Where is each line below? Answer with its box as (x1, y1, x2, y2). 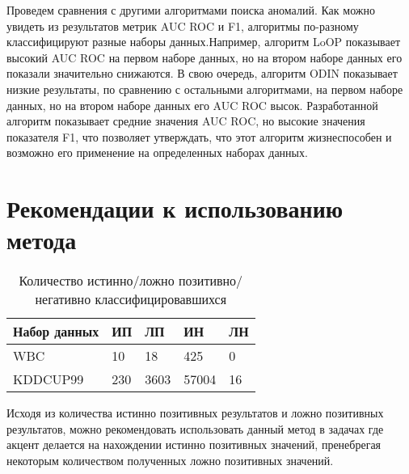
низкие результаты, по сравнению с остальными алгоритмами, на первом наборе (6, 80, 403, 97)
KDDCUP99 (13, 370, 84, 389)
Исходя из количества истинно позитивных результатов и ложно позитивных (6, 404, 384, 421)
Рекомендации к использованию (6, 192, 344, 225)
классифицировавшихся (95, 290, 227, 309)
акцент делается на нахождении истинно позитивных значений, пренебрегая (6, 436, 382, 453)
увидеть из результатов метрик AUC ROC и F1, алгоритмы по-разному (6, 17, 359, 34)
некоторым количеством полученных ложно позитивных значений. (6, 452, 334, 469)
